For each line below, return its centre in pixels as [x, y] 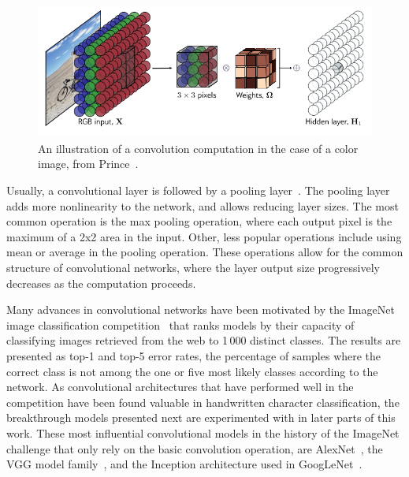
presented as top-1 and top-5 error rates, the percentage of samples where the [194, 355]
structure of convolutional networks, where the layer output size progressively [193, 268]
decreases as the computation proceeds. [101, 283]
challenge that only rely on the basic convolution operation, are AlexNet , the [195, 448]
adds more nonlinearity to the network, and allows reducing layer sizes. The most [203, 205]
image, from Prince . [88, 164]
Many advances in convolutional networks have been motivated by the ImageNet [201, 309]
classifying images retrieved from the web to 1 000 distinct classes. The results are [204, 340]
